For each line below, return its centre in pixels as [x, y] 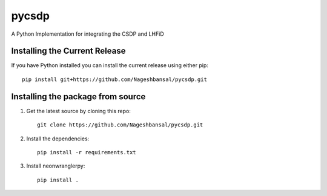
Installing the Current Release [68, 51]
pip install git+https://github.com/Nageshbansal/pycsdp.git [114, 79]
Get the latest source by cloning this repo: [79, 111]
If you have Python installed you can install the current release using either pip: [110, 65]
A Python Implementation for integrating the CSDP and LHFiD [88, 34]
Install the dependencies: [58, 139]
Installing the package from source [78, 96]
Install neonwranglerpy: [56, 166]
